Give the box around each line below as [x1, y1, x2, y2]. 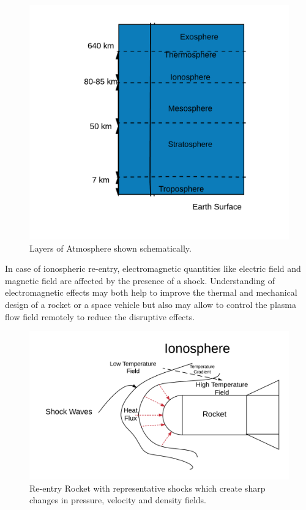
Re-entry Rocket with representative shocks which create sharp [29, 481, 266, 494]
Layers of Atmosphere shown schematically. [29, 241, 192, 254]
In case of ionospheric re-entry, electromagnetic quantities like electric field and [5, 262, 301, 275]
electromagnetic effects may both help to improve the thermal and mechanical [5, 286, 297, 299]
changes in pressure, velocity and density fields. [29, 493, 207, 506]
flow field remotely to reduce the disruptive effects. [5, 310, 195, 323]
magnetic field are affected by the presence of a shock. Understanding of [5, 274, 275, 287]
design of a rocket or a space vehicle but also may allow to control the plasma [5, 298, 296, 310]
